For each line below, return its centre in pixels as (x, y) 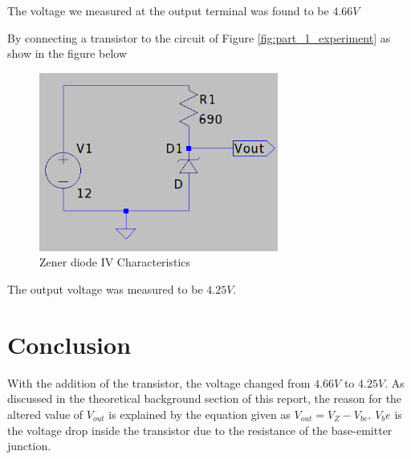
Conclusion (69, 344)
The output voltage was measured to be (105, 289)
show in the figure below (67, 53)
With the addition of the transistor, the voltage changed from (159, 382)
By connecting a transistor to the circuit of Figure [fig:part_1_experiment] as (199, 37)
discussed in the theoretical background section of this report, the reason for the (205, 398)
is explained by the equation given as (199, 414)
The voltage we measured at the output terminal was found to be (168, 10)
